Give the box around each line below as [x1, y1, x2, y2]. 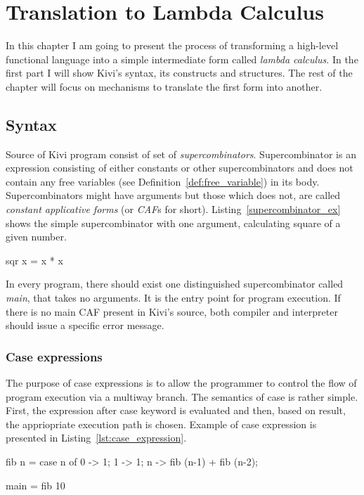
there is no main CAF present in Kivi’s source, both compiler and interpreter [6, 304, 338, 319]
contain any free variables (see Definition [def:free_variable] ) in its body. [6, 174, 320, 188]
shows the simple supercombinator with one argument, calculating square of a [6, 215, 341, 230]
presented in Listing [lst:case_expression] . [6, 430, 187, 445]
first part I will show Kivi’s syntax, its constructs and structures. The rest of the [6, 65, 353, 80]
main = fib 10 [6, 477, 65, 492]
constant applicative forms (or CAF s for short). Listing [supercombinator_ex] [6, 202, 341, 217]
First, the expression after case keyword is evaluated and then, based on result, [6, 403, 346, 418]
